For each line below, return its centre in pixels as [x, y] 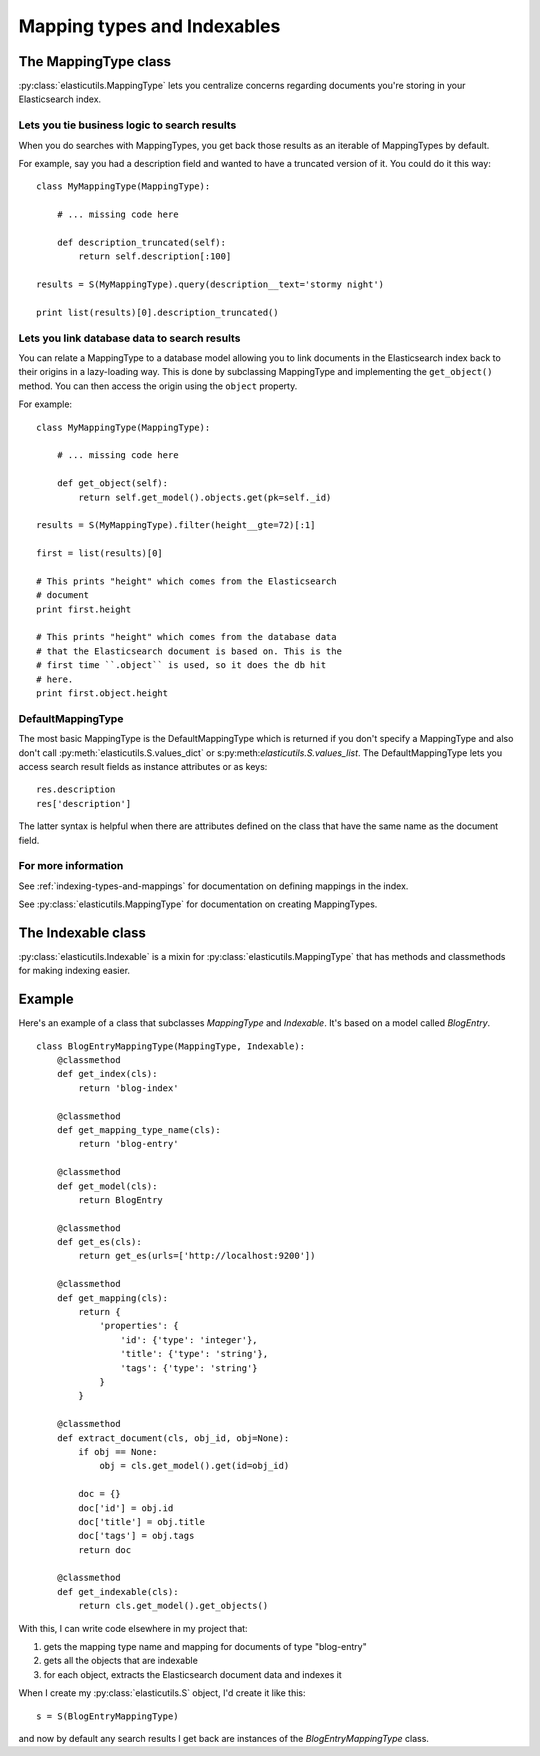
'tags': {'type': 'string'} [189, 1368]
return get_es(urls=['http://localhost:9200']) [197, 1256]
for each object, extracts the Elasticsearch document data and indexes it [192, 1674]
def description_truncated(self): [141, 242]
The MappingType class [95, 61]
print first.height [84, 609]
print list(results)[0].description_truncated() [157, 312]
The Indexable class [82, 932]
